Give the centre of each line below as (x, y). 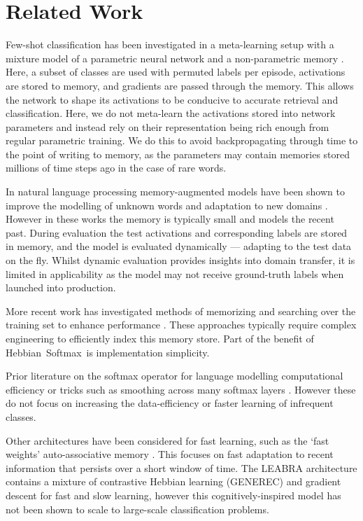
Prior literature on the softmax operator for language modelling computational (175, 376)
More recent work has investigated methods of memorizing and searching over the (181, 311)
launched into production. (61, 287)
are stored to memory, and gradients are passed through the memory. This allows (180, 85)
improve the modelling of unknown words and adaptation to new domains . (167, 205)
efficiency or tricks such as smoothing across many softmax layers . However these (181, 389)
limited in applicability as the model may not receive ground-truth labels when (175, 273)
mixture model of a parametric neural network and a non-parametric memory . (175, 58)
